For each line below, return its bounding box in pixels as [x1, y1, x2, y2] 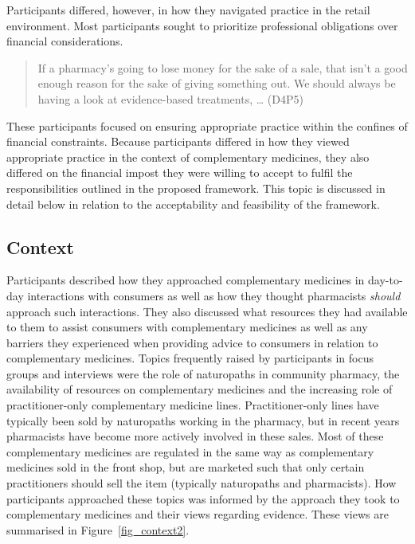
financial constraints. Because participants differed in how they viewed [6, 133, 350, 150]
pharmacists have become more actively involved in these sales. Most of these [6, 428, 384, 444]
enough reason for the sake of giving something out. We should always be [37, 75, 396, 92]
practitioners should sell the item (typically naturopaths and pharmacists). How [6, 475, 397, 491]
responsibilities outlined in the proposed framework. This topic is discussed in [6, 179, 386, 196]
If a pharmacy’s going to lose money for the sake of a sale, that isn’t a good [37, 59, 408, 76]
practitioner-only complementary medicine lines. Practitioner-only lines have [6, 397, 379, 413]
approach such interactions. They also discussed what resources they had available [6, 303, 408, 319]
